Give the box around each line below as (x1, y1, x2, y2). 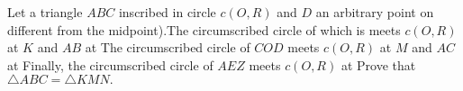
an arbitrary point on (315, 3, 434, 21)
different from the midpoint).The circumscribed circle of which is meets (7, 20, 401, 39)
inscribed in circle (118, 3, 216, 21)
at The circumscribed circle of (85, 38, 250, 57)
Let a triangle (7, 3, 83, 21)
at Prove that (340, 55, 416, 74)
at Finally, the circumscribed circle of (7, 55, 213, 74)
